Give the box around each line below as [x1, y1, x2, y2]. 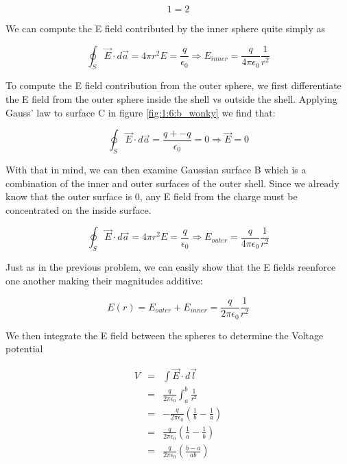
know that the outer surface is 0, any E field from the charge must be [5, 189, 298, 204]
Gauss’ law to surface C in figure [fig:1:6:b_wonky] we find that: [5, 105, 276, 119]
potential [5, 341, 43, 356]
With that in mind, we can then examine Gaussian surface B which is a [5, 162, 307, 176]
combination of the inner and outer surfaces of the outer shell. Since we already [5, 175, 339, 190]
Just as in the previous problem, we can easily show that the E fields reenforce [5, 260, 336, 274]
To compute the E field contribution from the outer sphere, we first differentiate [5, 78, 342, 93]
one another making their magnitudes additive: [5, 273, 203, 287]
